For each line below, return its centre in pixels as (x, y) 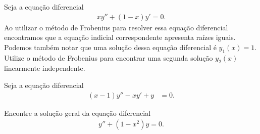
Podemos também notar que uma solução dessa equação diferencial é (110, 47)
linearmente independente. (45, 68)
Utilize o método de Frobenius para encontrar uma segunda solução (109, 57)
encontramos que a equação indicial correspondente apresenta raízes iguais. (120, 37)
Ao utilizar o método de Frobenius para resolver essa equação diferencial (116, 27)
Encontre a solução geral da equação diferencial (77, 113)
